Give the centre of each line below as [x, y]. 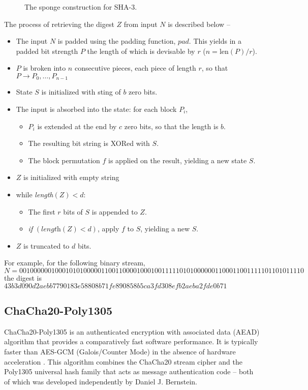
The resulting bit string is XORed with [89, 143]
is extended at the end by [77, 126]
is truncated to [47, 245]
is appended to [115, 211]
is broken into [44, 68]
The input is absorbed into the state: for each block [96, 109]
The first [42, 211]
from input [141, 24]
